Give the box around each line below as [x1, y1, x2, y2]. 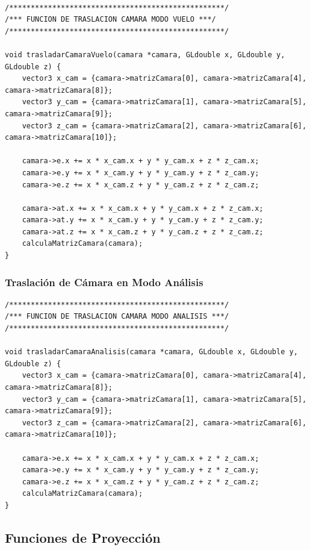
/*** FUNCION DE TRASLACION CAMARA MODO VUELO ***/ [5, 15, 216, 24]
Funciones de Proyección [5, 528, 161, 546]
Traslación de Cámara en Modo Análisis [5, 274, 203, 289]
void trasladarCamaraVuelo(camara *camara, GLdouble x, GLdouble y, [5, 50, 285, 59]
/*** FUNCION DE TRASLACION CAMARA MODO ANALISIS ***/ [5, 312, 229, 321]
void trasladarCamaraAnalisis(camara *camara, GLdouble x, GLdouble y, [5, 348, 298, 357]
